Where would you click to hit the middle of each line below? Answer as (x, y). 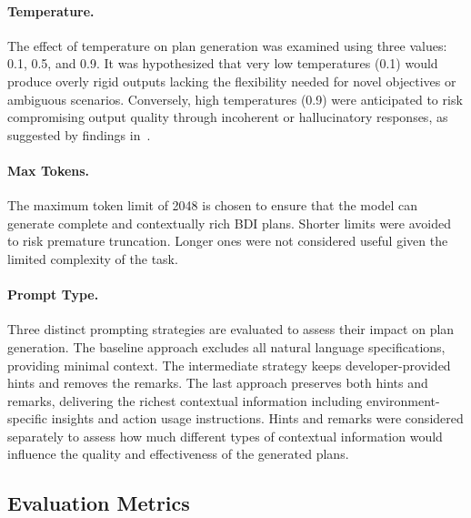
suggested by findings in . (79, 134)
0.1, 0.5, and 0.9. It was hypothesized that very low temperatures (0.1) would (223, 63)
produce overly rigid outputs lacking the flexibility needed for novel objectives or (232, 81)
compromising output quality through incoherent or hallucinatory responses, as (228, 117)
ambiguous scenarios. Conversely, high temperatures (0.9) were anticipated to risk (235, 99)
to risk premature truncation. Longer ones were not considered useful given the (228, 241)
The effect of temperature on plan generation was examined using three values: (227, 45)
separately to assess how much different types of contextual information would (225, 436)
